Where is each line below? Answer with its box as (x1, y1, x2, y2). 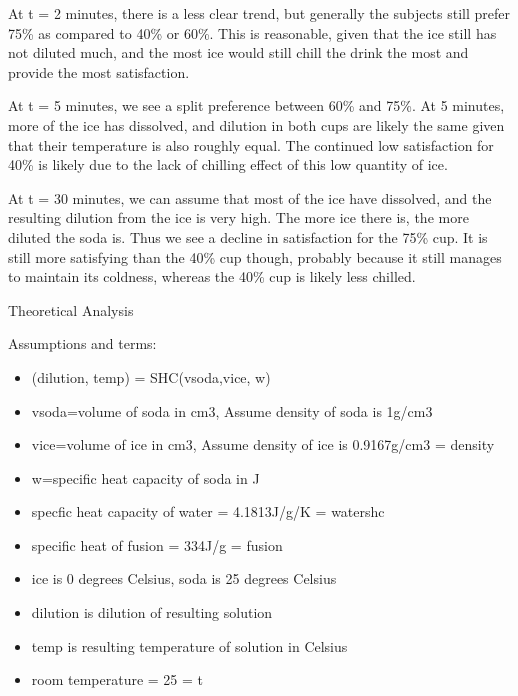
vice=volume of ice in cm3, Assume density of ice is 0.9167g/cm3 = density (31, 434, 495, 455)
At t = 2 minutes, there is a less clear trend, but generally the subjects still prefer (8, 3, 511, 23)
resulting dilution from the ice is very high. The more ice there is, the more (8, 207, 469, 228)
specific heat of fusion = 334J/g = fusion (31, 534, 283, 555)
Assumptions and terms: (8, 333, 157, 354)
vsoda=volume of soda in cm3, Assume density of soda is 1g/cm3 (31, 400, 433, 421)
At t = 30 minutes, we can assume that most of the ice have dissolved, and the (8, 187, 492, 208)
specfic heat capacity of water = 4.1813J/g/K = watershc (31, 501, 385, 522)
